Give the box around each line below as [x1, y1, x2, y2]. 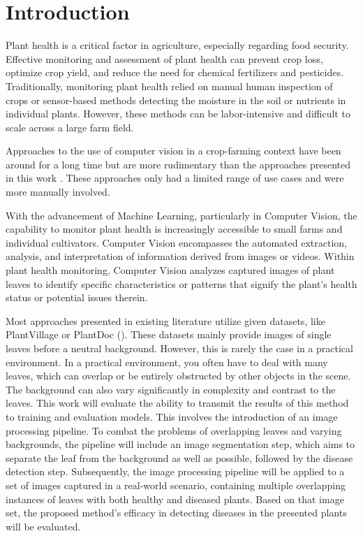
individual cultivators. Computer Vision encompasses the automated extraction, [6, 235, 347, 249]
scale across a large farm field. [6, 119, 134, 134]
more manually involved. [6, 184, 110, 199]
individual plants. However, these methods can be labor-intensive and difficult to [6, 106, 350, 121]
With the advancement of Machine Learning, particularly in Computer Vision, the [6, 208, 357, 222]
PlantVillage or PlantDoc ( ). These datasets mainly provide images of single [6, 327, 332, 342]
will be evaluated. [6, 519, 81, 533]
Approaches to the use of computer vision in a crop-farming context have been [6, 143, 341, 158]
